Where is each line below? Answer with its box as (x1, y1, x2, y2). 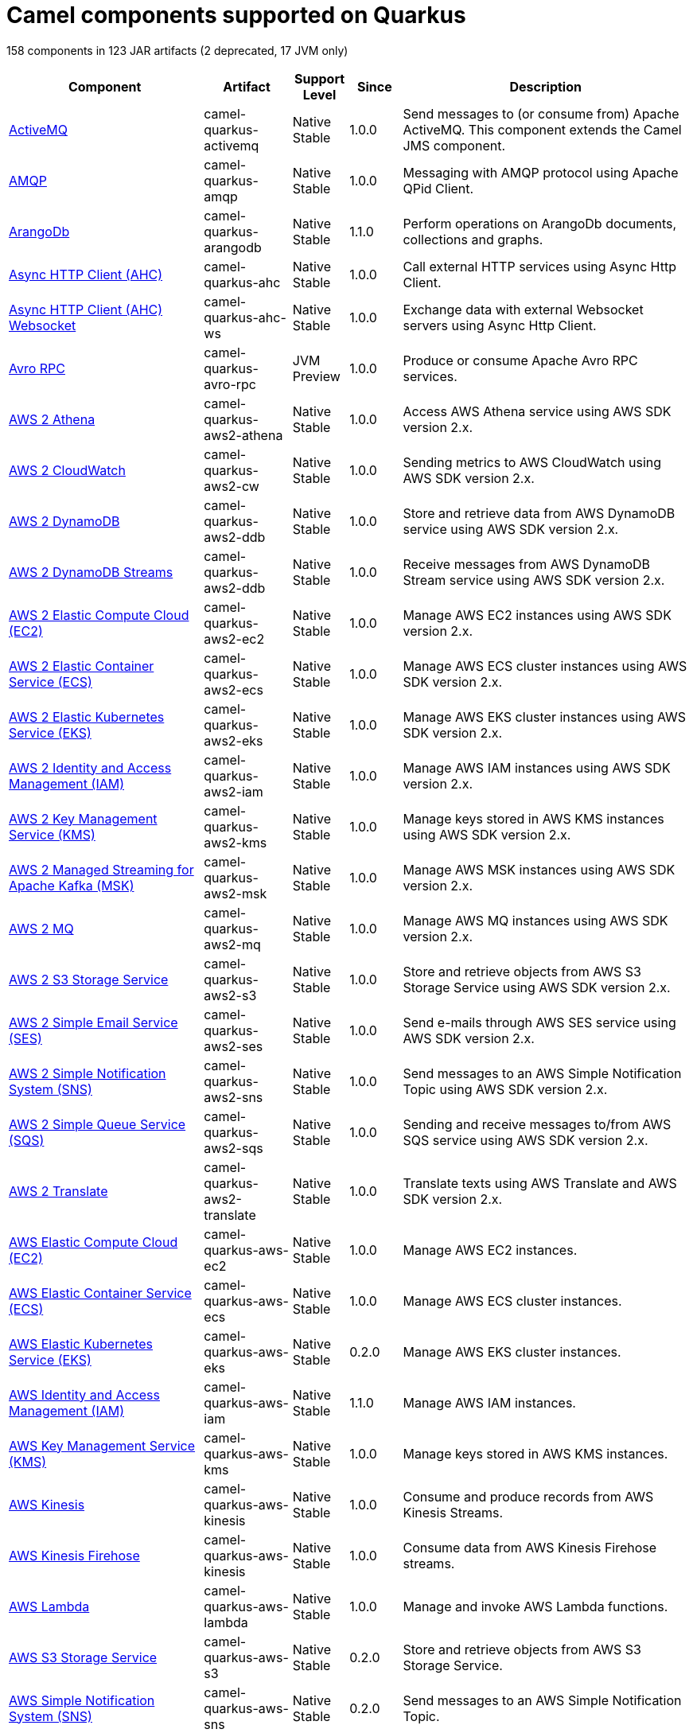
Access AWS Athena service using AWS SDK (403, 403, 672, 419)
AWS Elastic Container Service (9, 1284, 192, 1301)
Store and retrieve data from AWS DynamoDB (403, 504, 675, 521)
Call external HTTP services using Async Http (403, 258, 676, 275)
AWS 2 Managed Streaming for (9, 861, 194, 878)
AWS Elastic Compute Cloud (9, 1233, 178, 1250)
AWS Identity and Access (9, 1386, 160, 1403)
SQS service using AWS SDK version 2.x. (403, 1131, 648, 1148)
